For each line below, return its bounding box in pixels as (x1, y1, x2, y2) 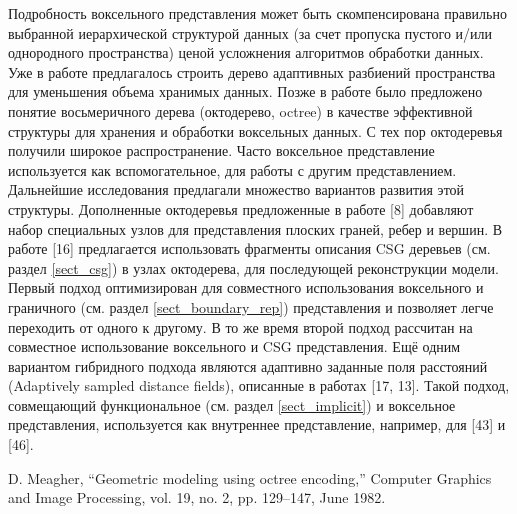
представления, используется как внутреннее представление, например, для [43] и (8, 414, 506, 435)
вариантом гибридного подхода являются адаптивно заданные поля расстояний (8, 355, 488, 376)
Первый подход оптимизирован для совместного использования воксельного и (8, 277, 484, 298)
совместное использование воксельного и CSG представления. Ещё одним (8, 336, 461, 357)
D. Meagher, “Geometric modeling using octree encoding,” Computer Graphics (8, 467, 492, 488)
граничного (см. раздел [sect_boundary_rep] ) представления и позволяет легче (8, 296, 494, 317)
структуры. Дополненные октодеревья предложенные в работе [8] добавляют (8, 198, 474, 219)
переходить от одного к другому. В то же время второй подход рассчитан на (8, 316, 473, 337)
